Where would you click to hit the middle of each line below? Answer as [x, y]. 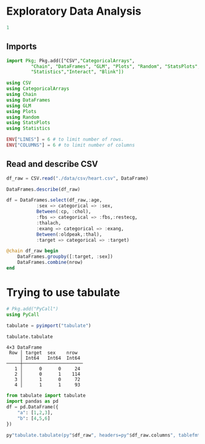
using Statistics [28, 129]
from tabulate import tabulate [46, 396]
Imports [22, 47]
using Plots [21, 111]
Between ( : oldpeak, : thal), [69, 234]
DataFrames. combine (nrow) [50, 263]
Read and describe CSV [52, 164]
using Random [23, 117]
